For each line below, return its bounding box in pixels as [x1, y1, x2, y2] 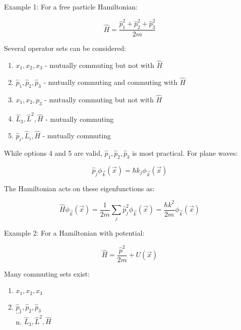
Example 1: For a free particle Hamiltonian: [4, 1, 138, 11]
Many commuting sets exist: [4, 268, 90, 279]
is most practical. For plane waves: [132, 147, 238, 158]
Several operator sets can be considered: [4, 43, 126, 53]
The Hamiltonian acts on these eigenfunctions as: [4, 183, 155, 193]
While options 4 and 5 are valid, [4, 147, 102, 158]
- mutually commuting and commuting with [43, 76, 178, 87]
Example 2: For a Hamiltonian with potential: [4, 228, 145, 238]
